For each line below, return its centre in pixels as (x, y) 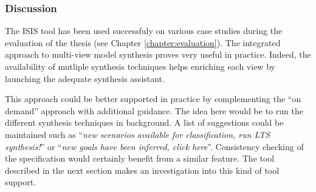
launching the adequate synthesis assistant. (85, 78)
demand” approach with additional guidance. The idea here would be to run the (154, 110)
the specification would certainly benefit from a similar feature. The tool (140, 158)
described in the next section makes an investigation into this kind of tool (142, 170)
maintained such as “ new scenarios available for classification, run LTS (138, 134)
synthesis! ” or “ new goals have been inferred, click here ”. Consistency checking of (154, 146)
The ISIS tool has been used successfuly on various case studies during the (144, 31)
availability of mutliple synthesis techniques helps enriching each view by (140, 66)
